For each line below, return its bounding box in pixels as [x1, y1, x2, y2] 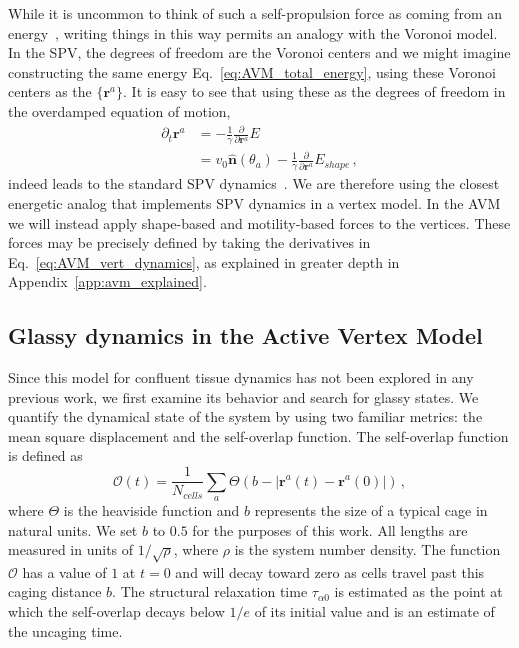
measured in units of [8, 539, 134, 560]
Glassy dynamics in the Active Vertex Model [8, 320, 483, 351]
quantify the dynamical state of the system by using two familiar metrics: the [8, 406, 483, 427]
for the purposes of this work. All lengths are [192, 519, 468, 540]
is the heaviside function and [63, 499, 240, 520]
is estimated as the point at [334, 581, 503, 602]
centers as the [8, 81, 92, 102]
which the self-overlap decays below [8, 601, 225, 622]
